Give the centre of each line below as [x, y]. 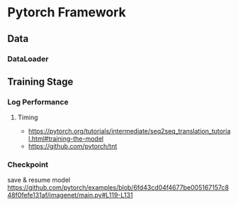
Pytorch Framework [67, 12]
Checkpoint [28, 165]
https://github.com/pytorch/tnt [73, 146]
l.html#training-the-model [66, 139]
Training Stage [40, 81]
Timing [28, 117]
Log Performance [38, 102]
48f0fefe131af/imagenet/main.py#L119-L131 [70, 195]
